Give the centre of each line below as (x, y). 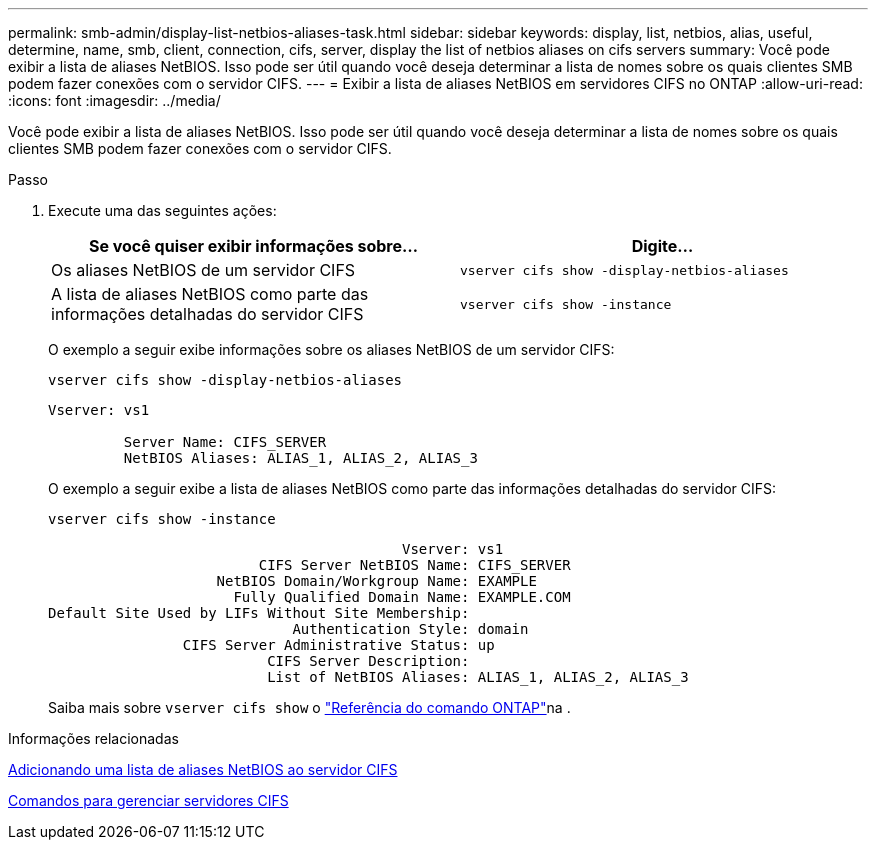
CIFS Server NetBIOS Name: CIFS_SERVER (414, 565)
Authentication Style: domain (410, 629)
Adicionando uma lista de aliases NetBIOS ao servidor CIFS (203, 769)
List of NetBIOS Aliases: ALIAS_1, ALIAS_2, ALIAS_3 (478, 677)
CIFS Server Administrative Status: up (338, 645)
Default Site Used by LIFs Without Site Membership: (259, 613)
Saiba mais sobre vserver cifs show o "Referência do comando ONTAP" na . (309, 707)
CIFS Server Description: (368, 661)
